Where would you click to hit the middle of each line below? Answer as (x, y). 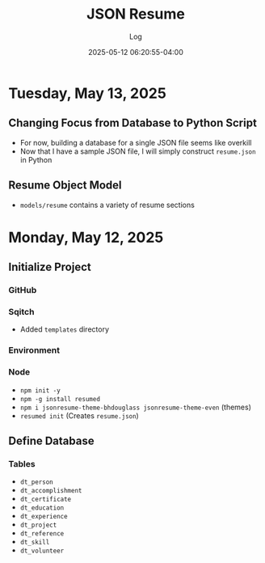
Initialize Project (50, 267)
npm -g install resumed (60, 399)
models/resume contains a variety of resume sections (107, 205)
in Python (36, 159)
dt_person (37, 482)
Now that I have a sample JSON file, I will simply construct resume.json (138, 151)
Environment (34, 350)
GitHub (23, 290)
